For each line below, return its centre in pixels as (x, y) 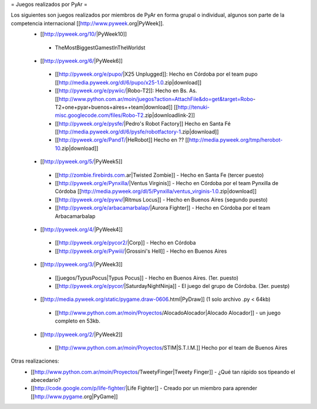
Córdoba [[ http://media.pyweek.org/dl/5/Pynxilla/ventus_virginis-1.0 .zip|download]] (156, 192)
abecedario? (46, 380)
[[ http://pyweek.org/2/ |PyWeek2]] (81, 334)
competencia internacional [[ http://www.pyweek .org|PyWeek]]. (87, 23)
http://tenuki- (194, 107)
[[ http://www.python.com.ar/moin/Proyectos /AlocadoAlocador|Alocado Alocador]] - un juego (168, 313)
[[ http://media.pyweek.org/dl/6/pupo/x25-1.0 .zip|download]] (128, 82)
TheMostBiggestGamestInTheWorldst (100, 48)
